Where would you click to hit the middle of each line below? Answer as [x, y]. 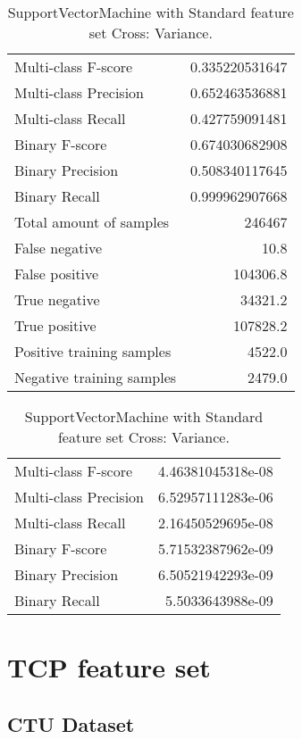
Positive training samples [93, 351]
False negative [59, 248]
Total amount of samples [92, 222]
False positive [57, 274]
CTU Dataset [71, 723]
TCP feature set [109, 667]
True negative [57, 299]
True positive [55, 325]
